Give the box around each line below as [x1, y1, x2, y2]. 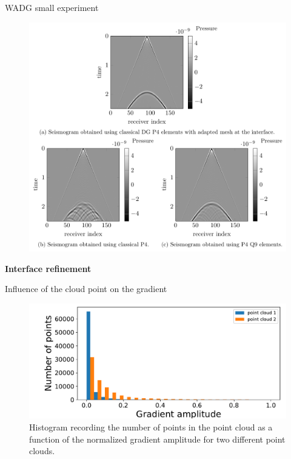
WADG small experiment [5, 1, 99, 13]
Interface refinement [5, 262, 92, 274]
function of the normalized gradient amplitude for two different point [29, 432, 286, 445]
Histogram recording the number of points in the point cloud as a [29, 420, 273, 433]
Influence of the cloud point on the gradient [5, 282, 167, 295]
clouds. [29, 444, 55, 457]
